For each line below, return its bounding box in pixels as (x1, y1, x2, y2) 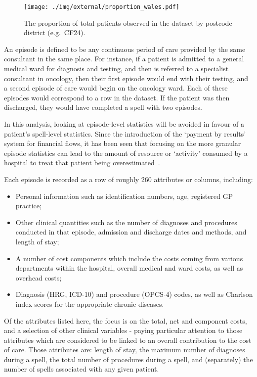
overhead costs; (15, 272, 62, 283)
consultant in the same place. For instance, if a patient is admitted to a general (4, 53, 244, 64)
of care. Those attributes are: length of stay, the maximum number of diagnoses (4, 344, 245, 355)
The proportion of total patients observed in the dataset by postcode (24, 17, 232, 28)
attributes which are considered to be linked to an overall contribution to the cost (4, 334, 252, 345)
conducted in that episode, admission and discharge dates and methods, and (15, 227, 247, 237)
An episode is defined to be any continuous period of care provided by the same (4, 44, 246, 54)
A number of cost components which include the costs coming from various (15, 253, 243, 263)
